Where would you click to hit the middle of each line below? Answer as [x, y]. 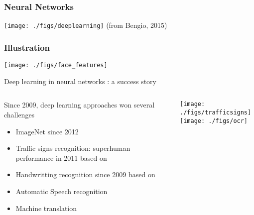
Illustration [27, 47]
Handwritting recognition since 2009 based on [85, 174]
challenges [19, 114]
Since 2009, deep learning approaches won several [79, 105]
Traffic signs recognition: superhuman [73, 148]
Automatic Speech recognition [62, 191]
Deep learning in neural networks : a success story [80, 81]
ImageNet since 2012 [47, 131]
